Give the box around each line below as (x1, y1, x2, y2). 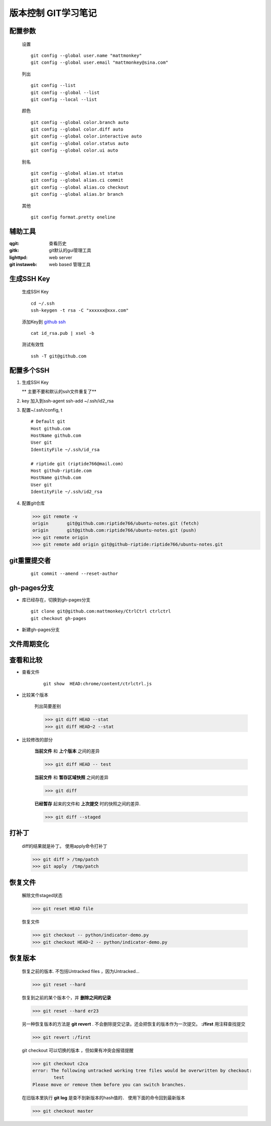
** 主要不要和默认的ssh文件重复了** (22, 389, 97, 395)
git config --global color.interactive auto (31, 134, 143, 139)
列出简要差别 (34, 703, 61, 709)
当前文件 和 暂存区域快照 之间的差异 (34, 775, 109, 781)
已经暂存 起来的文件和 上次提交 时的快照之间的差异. (34, 801, 141, 807)
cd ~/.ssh (31, 300, 55, 306)
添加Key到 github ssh (22, 319, 66, 325)
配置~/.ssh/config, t (22, 407, 63, 413)
